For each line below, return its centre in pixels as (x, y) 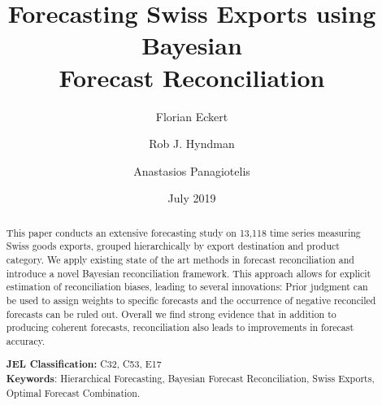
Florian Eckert (192, 116)
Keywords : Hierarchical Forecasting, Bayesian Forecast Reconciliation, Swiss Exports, (190, 379)
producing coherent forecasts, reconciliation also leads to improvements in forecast (180, 327)
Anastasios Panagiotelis (192, 170)
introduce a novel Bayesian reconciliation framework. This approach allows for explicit (189, 273)
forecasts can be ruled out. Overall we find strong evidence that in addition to (171, 314)
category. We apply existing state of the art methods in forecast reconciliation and (180, 259)
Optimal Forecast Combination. (73, 392)
